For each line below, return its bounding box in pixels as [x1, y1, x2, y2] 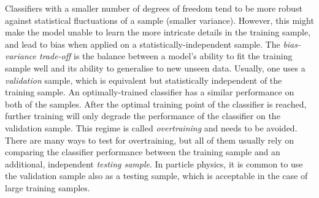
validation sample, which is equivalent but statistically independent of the [5, 73, 282, 86]
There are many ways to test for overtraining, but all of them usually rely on [5, 133, 294, 146]
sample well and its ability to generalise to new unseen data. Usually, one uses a [5, 61, 306, 74]
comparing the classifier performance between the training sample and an [5, 145, 280, 158]
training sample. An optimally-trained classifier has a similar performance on [5, 86, 294, 98]
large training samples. [5, 181, 90, 194]
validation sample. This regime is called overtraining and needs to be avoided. [5, 121, 298, 134]
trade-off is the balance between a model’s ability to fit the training [39, 50, 293, 62]
